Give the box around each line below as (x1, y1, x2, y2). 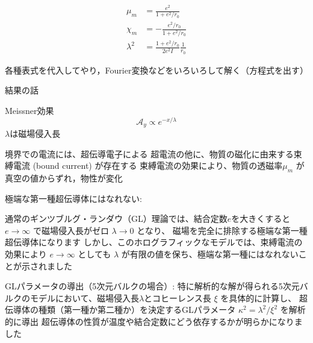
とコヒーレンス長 (144, 291, 211, 304)
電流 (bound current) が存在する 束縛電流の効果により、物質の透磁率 (13, 159, 283, 172)
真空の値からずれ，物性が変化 (5, 172, 123, 184)
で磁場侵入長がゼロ (33, 224, 109, 236)
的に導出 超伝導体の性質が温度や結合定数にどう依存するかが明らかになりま (5, 315, 303, 327)
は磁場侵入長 (10, 127, 61, 140)
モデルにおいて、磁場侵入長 (29, 291, 139, 304)
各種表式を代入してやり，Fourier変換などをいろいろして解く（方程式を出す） (5, 63, 309, 76)
